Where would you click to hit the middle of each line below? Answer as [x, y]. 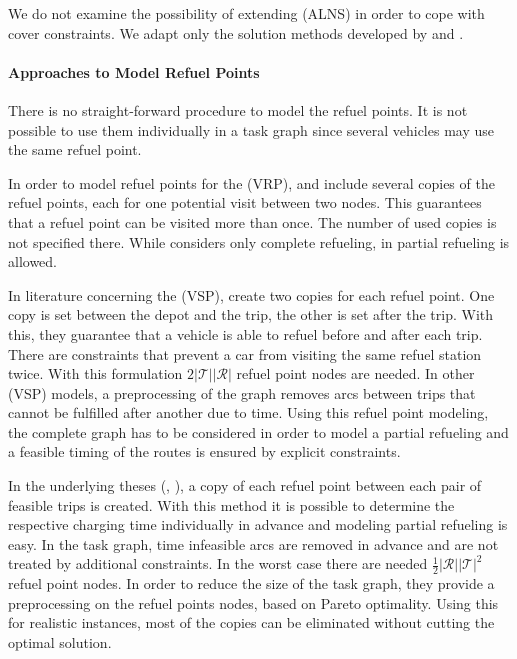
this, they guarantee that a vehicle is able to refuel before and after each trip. [245, 333]
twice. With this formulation [95, 373]
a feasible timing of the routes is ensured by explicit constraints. [204, 451]
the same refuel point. [75, 149]
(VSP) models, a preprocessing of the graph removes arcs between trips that [242, 392]
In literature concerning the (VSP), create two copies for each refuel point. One [251, 294]
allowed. [32, 261]
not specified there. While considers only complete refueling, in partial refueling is [259, 241]
